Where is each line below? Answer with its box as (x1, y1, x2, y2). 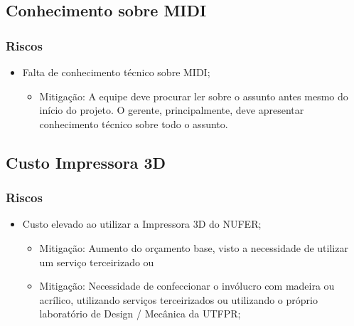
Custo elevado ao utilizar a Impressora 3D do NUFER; (22, 216, 262, 231)
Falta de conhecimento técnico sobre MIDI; (22, 65, 210, 79)
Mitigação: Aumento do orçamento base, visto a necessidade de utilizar (39, 240, 348, 255)
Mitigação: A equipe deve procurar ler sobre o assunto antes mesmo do (39, 88, 348, 103)
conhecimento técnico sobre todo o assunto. (39, 116, 228, 131)
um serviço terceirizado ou (39, 254, 154, 269)
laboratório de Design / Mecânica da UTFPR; (39, 306, 241, 321)
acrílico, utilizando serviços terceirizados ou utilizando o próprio (39, 292, 318, 307)
